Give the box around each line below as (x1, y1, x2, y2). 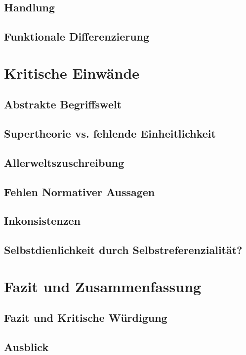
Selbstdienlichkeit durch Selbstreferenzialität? (4, 242, 243, 257)
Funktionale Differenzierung (4, 29, 150, 44)
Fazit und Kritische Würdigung (4, 310, 167, 325)
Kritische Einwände (4, 62, 140, 83)
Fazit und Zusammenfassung (4, 276, 202, 296)
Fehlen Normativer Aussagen (4, 184, 155, 199)
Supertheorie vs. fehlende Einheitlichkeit (4, 126, 216, 141)
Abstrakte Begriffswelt (4, 97, 122, 112)
